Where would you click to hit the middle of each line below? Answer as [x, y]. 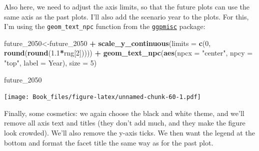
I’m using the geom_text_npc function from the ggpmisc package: [105, 26]
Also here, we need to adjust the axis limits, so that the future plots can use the [127, 6]
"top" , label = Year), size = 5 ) [50, 63]
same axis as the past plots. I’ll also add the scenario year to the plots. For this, [126, 16]
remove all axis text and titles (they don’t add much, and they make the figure [125, 123]
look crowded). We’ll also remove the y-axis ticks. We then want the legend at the [129, 133]
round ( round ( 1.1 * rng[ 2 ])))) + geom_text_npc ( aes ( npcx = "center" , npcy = [128, 53]
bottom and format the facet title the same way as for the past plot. [109, 142]
